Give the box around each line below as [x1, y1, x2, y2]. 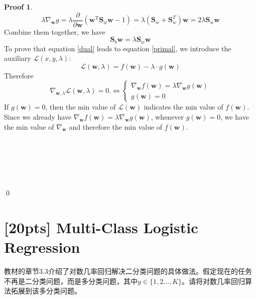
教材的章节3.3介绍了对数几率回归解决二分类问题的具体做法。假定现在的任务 [4, 266, 252, 276]
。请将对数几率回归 [182, 275, 245, 286]
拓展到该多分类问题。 [11, 285, 81, 296]
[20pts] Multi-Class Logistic [4, 217, 198, 238]
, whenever [151, 112, 184, 122]
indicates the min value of [144, 102, 223, 112]
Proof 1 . [4, 2, 33, 12]
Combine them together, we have [4, 26, 105, 37]
